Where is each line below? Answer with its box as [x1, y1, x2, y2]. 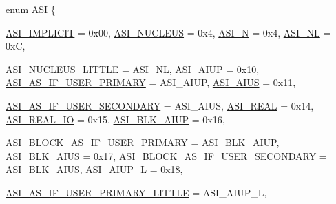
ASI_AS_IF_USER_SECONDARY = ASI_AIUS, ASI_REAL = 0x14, [6, 98, 314, 112]
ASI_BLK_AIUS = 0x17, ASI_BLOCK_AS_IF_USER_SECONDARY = [6, 148, 327, 163]
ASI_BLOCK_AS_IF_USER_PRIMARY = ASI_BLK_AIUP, [6, 135, 280, 150]
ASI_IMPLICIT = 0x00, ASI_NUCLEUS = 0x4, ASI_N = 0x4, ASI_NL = [6, 25, 331, 39]
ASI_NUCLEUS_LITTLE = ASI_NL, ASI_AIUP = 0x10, [6, 61, 260, 76]
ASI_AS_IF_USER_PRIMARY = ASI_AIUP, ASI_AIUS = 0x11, [6, 75, 296, 90]
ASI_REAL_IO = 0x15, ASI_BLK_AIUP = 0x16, [6, 112, 225, 126]
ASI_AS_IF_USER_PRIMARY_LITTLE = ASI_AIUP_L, [6, 185, 267, 199]
